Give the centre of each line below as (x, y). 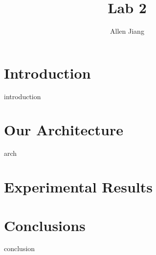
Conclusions (45, 225)
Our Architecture (64, 130)
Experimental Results (78, 187)
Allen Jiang (127, 31)
